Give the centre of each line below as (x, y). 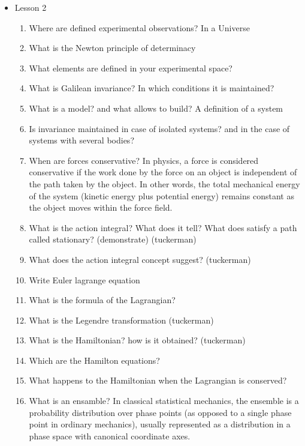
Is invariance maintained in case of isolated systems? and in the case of (159, 128)
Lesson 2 (31, 7)
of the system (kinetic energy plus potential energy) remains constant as (161, 195)
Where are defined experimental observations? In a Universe (139, 27)
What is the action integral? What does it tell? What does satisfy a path (163, 227)
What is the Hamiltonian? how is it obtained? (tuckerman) (137, 340)
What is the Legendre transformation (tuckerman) (121, 320)
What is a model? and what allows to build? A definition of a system (156, 108)
